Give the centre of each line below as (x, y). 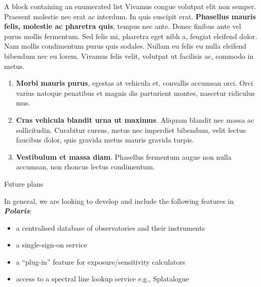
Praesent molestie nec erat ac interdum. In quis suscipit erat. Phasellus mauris (130, 16)
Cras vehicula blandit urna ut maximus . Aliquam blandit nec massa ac (135, 119)
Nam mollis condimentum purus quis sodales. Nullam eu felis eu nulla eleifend (125, 46)
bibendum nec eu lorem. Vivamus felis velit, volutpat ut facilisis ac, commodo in (129, 56)
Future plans (24, 183)
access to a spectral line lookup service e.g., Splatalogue (102, 279)
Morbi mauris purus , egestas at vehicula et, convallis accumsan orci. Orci (134, 83)
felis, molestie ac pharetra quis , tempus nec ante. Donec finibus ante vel (123, 26)
